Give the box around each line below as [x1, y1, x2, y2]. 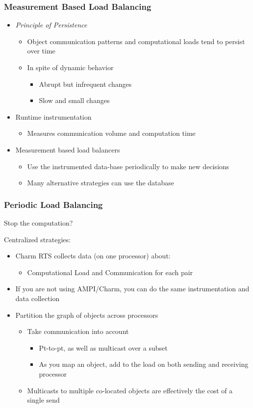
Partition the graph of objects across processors [15, 309, 158, 320]
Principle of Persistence [15, 20, 87, 30]
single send [27, 395, 60, 405]
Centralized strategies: [4, 234, 71, 244]
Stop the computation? [4, 217, 73, 228]
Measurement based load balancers [15, 144, 120, 154]
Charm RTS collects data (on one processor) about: [15, 251, 171, 261]
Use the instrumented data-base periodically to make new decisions [27, 161, 229, 171]
